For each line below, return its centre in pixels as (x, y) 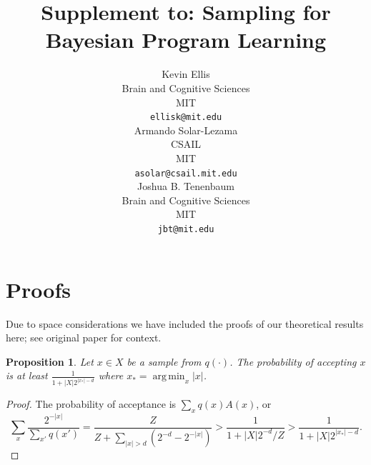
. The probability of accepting (293, 361)
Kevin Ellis (186, 74)
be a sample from (164, 361)
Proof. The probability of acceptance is (91, 404)
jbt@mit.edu (186, 229)
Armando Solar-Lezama (186, 130)
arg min (169, 377)
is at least (27, 375)
